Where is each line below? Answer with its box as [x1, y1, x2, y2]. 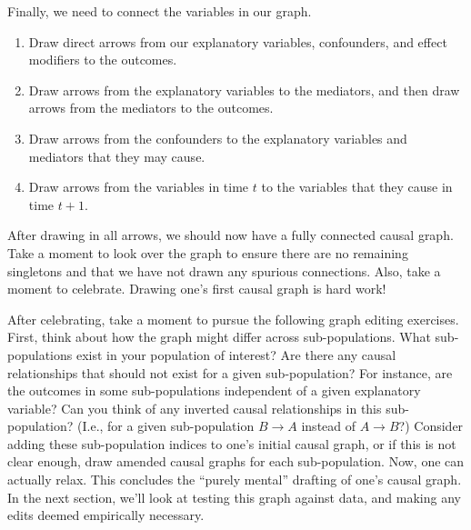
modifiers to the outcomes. [28, 50, 177, 69]
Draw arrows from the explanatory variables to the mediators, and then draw [28, 80, 460, 99]
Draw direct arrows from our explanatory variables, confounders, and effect [28, 32, 447, 51]
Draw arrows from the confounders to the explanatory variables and [28, 128, 407, 147]
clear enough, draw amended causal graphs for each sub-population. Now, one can [7, 452, 465, 471]
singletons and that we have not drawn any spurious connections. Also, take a [7, 261, 441, 280]
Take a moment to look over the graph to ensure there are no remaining [7, 243, 408, 262]
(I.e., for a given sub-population [77, 416, 255, 435]
